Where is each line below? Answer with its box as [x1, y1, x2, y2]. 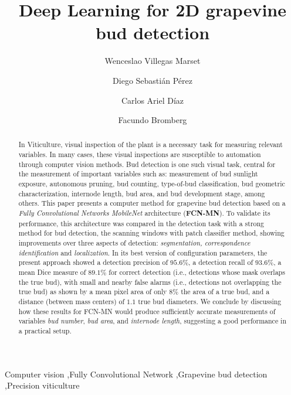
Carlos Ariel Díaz [121, 94, 184, 106]
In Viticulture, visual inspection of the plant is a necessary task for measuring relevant [18, 139, 283, 149]
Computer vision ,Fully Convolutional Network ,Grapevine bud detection [5, 367, 268, 380]
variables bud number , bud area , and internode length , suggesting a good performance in [18, 316, 287, 326]
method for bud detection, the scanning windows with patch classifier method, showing [18, 228, 285, 238]
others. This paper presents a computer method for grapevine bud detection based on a [18, 198, 286, 208]
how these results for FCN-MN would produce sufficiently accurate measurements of [18, 306, 276, 316]
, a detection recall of [188, 257, 253, 267]
